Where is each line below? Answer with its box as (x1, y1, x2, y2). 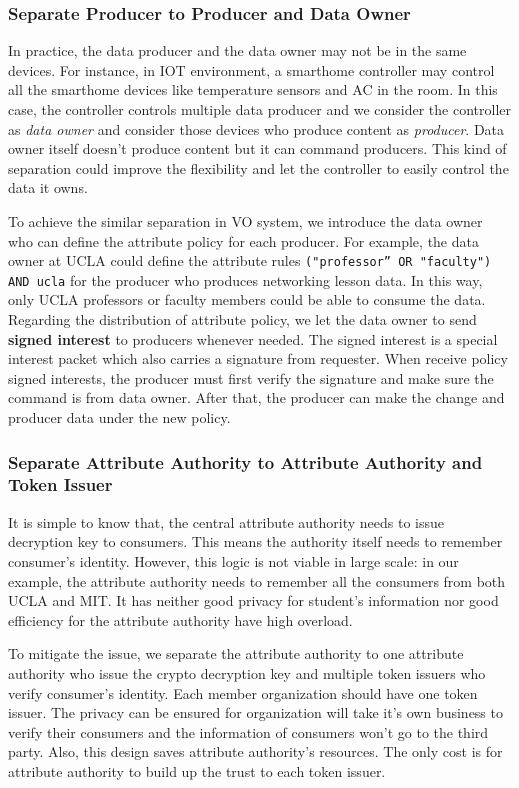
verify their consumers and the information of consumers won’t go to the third (8, 721, 489, 742)
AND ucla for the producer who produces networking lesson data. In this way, (8, 269, 483, 290)
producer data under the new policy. (8, 407, 231, 428)
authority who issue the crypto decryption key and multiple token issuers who (8, 662, 486, 683)
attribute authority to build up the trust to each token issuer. (8, 760, 386, 781)
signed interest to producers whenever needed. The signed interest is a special (8, 328, 498, 349)
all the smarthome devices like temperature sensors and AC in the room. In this (8, 79, 498, 100)
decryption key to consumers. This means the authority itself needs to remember (8, 531, 503, 552)
